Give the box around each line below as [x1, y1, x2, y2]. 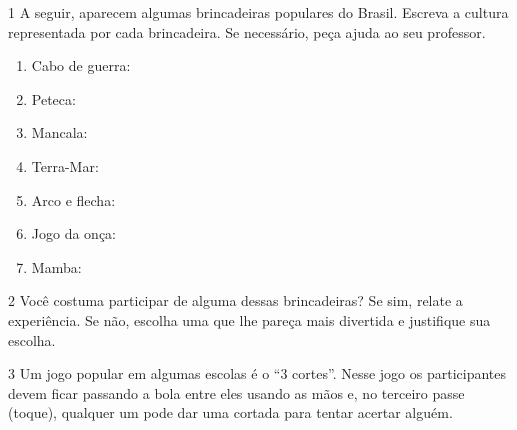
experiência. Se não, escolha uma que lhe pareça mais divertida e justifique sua [8, 309, 491, 330]
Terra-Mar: [31, 155, 99, 176]
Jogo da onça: [31, 223, 116, 244]
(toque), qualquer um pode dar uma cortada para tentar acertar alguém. [8, 402, 453, 423]
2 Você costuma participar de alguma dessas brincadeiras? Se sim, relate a [8, 290, 463, 311]
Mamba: [31, 256, 82, 277]
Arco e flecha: [31, 189, 116, 210]
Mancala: [31, 122, 88, 143]
